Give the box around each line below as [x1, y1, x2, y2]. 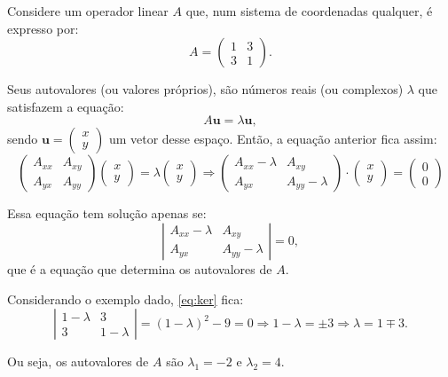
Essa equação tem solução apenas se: [7, 204, 207, 223]
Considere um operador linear [7, 2, 169, 20]
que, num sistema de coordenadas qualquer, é [185, 2, 433, 20]
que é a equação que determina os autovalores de [7, 259, 272, 278]
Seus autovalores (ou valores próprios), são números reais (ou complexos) [7, 80, 404, 98]
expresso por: [7, 19, 79, 37]
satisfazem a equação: [7, 97, 124, 115]
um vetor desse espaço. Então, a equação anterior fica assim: [108, 130, 437, 148]
